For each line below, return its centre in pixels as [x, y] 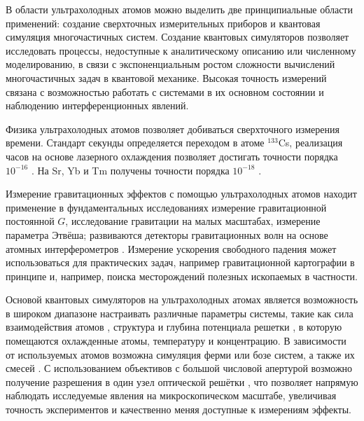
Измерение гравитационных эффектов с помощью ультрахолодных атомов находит [181, 194]
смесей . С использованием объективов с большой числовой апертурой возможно [179, 368]
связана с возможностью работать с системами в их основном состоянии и [165, 91]
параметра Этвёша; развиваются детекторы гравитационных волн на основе [167, 234]
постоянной [30, 221]
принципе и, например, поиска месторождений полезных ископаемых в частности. [182, 276]
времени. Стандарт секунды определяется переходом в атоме [135, 143]
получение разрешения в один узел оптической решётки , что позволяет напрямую [182, 381]
